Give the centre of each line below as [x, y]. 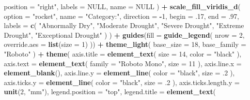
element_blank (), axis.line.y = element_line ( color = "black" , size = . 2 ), [119, 73]
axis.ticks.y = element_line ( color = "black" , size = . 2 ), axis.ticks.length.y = [122, 82]
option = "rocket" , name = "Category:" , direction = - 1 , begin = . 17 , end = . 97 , [122, 16]
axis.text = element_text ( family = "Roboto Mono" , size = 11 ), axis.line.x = [123, 63]
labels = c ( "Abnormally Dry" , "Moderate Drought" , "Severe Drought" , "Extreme [124, 25]
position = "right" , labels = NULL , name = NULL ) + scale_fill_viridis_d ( [122, 6]
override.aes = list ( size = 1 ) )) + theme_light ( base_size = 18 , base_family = [125, 44]
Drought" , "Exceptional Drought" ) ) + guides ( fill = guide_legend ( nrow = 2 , [124, 35]
